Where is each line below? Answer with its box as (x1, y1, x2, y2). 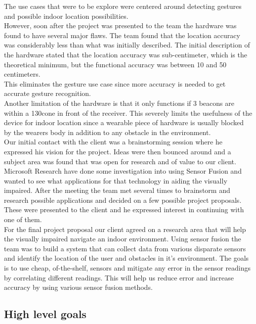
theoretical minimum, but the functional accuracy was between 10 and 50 (4, 59, 227, 69)
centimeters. (4, 69, 41, 79)
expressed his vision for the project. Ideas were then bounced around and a (4, 146, 231, 156)
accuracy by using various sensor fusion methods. (4, 282, 153, 292)
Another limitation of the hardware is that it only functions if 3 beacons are (4, 97, 234, 108)
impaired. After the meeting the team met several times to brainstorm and (4, 185, 230, 195)
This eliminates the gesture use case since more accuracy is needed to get (4, 78, 226, 89)
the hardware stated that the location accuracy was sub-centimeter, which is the (4, 49, 247, 59)
